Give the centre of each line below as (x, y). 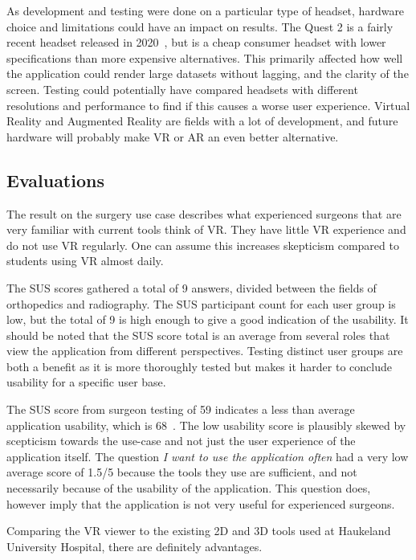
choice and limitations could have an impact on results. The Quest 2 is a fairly (200, 26)
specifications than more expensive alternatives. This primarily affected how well (205, 57)
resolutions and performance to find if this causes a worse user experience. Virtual (208, 105)
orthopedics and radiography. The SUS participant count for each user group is (201, 303)
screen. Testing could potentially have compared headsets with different (182, 89)
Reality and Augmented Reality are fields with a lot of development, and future (202, 121)
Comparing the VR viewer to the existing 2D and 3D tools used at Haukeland (199, 531)
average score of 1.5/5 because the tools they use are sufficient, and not (182, 472)
